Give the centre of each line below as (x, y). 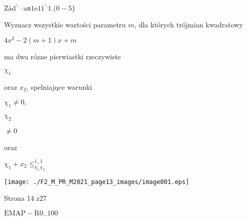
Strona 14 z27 (26, 198)
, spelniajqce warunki (59, 86)
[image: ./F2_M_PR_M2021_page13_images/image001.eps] (97, 182)
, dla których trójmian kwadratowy (189, 24)
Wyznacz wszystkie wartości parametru (65, 24)
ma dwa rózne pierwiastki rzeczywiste (63, 57)
